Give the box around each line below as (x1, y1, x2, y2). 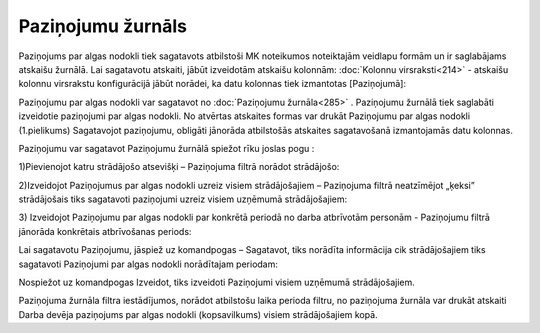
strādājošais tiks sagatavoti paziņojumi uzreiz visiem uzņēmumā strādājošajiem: (18, 193, 348, 205)
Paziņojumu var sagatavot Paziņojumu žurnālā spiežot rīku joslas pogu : (18, 142, 315, 154)
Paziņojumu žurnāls (18, 15, 187, 37)
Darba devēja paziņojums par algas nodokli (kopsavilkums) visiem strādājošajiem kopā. (18, 308, 379, 320)
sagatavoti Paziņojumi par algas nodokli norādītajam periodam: (18, 258, 279, 270)
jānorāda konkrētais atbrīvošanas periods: (18, 225, 192, 237)
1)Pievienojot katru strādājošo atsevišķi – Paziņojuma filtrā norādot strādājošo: (18, 161, 340, 173)
